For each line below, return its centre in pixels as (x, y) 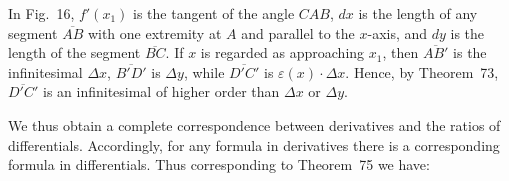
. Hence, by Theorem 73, (422, 71)
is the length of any (418, 13)
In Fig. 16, (41, 13)
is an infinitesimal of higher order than (161, 91)
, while (204, 71)
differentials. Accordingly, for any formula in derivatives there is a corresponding (254, 144)
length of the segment (74, 52)
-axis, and (397, 32)
